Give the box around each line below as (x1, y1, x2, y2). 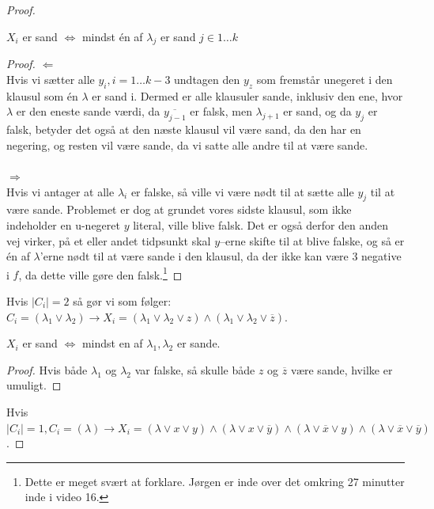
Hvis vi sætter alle (6, 70, 95, 87)
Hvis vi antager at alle (6, 183, 115, 199)
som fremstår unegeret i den (256, 70, 393, 87)
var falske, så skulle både (134, 361, 255, 378)
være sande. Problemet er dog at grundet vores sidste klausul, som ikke (6, 201, 352, 218)
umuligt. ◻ (6, 377, 62, 393)
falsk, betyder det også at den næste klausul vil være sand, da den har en (6, 121, 361, 138)
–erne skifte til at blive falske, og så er (220, 232, 405, 249)
